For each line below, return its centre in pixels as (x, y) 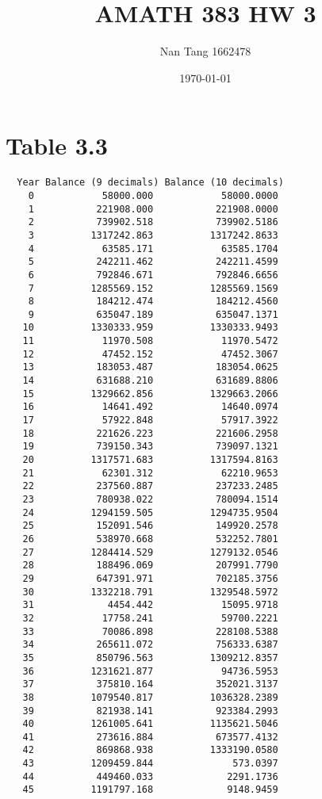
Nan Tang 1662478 (205, 51)
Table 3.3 (57, 145)
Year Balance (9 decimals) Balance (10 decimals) (150, 183)
